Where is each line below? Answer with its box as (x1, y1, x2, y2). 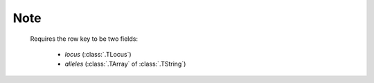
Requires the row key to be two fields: (30, 35, 139, 43)
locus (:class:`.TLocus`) (64, 50, 132, 58)
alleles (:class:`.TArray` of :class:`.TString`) (64, 59, 186, 68)
